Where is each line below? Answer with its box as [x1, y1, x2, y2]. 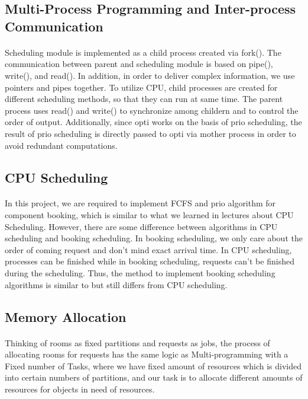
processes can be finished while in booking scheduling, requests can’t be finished [5, 255, 294, 267]
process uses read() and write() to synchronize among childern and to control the [5, 104, 299, 116]
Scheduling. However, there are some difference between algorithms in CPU [5, 220, 278, 232]
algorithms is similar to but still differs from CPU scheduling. [5, 278, 228, 291]
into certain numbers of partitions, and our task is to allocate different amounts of [5, 371, 303, 384]
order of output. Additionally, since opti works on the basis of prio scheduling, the [5, 116, 302, 128]
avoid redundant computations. [5, 139, 118, 151]
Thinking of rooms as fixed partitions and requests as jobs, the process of [5, 336, 270, 349]
